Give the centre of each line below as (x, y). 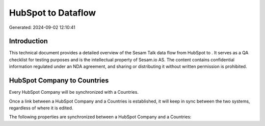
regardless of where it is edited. (41, 108)
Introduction (28, 41)
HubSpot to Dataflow (53, 13)
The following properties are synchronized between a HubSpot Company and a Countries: (100, 117)
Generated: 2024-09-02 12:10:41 (42, 27)
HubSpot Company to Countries (59, 81)
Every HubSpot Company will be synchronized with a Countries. (74, 92)
